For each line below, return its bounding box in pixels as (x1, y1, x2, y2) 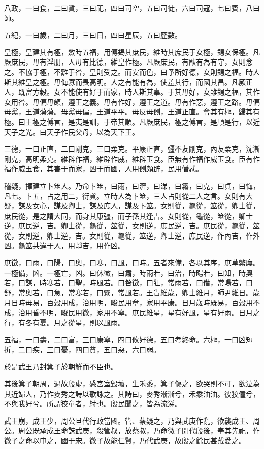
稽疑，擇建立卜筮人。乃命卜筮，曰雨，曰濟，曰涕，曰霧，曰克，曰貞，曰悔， (4, 180, 260, 191)
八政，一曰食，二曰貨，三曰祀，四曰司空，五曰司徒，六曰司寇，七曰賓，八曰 (4, 3, 260, 13)
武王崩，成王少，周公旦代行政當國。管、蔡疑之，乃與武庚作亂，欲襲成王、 (4, 415, 253, 426)
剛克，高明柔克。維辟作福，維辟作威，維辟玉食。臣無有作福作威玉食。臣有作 (4, 153, 260, 164)
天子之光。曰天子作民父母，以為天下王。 (4, 126, 139, 137)
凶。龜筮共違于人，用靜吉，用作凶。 (4, 240, 125, 251)
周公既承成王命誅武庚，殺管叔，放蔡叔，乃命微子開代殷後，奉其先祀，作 (18, 425, 260, 436)
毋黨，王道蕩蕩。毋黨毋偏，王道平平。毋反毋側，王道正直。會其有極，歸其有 (4, 106, 260, 117)
